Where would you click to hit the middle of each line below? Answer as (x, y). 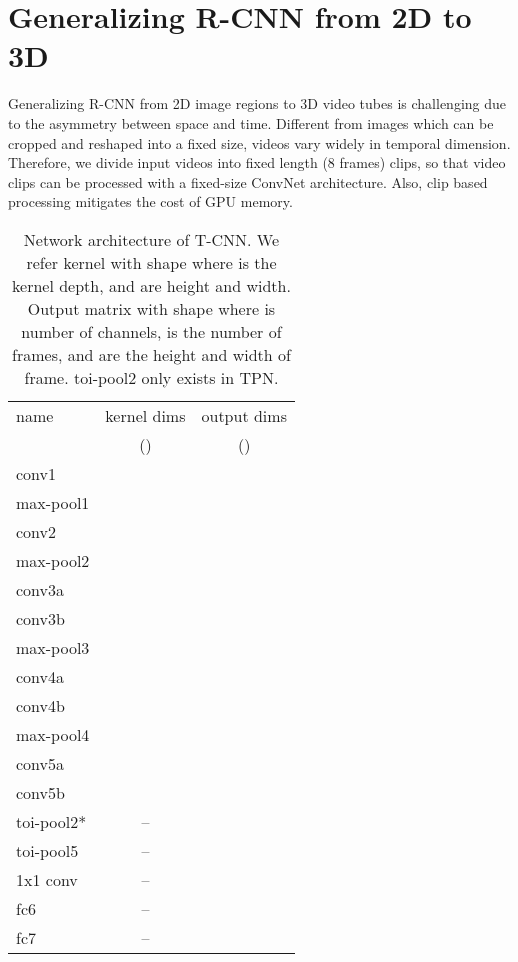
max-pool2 (53, 560)
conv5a (40, 763)
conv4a (40, 676)
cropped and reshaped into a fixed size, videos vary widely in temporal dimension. (259, 142)
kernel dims (145, 415)
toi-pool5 (47, 850)
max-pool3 (53, 647)
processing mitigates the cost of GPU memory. (150, 201)
